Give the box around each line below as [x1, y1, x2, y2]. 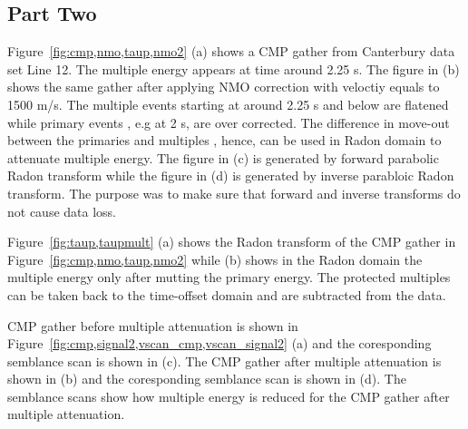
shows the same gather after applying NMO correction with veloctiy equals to [7, 77, 440, 96]
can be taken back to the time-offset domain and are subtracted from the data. [7, 285, 446, 304]
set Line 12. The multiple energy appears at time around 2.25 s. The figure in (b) [7, 59, 460, 78]
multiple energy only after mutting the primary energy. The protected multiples [7, 268, 451, 287]
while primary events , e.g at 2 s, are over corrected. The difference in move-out [7, 112, 450, 132]
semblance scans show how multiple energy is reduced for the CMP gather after [7, 386, 450, 405]
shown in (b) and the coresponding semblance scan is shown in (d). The [7, 369, 406, 388]
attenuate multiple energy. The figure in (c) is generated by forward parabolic [7, 148, 439, 167]
